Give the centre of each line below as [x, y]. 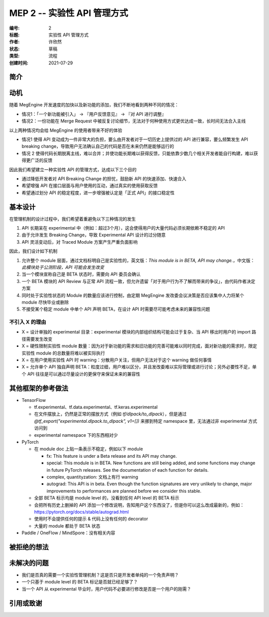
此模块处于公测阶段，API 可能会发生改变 [63, 267]
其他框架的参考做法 [39, 388]
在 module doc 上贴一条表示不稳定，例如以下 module [88, 449]
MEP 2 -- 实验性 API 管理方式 [69, 13]
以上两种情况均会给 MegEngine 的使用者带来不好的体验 [66, 130]
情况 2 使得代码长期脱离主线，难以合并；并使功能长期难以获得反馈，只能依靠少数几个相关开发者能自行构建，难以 [138, 153]
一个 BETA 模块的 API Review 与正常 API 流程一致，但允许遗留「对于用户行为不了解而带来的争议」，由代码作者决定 [138, 281]
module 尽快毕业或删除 [45, 302]
